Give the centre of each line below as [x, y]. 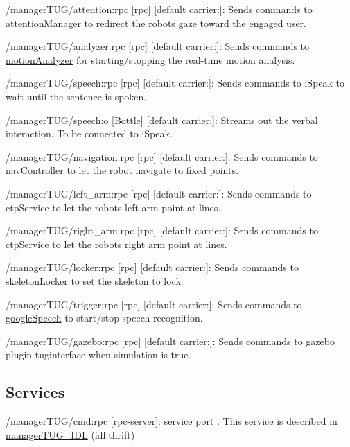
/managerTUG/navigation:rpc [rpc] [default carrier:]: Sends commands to [162, 156]
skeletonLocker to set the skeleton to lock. [95, 280]
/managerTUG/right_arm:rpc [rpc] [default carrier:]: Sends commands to [162, 230]
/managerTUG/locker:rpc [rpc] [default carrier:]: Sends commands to [152, 267]
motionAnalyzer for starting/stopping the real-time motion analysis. [150, 59]
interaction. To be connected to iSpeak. [89, 133]
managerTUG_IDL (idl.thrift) [70, 434]
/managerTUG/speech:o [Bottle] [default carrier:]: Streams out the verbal [162, 120]
